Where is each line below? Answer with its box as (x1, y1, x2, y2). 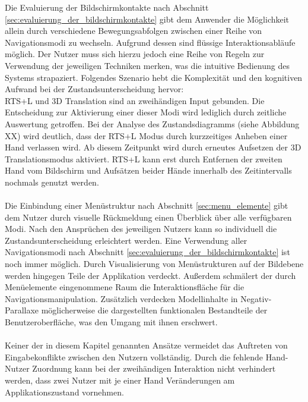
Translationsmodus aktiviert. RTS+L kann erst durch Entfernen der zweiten (5, 152, 282, 165)
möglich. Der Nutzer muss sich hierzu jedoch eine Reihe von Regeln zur (5, 48, 265, 60)
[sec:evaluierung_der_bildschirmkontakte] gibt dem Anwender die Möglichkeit (5, 12, 290, 25)
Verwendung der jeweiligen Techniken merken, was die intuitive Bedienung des (5, 59, 290, 71)
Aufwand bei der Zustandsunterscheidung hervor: (5, 83, 184, 95)
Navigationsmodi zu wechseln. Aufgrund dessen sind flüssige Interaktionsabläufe (5, 36, 296, 48)
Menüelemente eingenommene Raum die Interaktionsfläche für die (5, 281, 245, 293)
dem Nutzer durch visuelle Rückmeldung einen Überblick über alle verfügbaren (5, 211, 292, 223)
